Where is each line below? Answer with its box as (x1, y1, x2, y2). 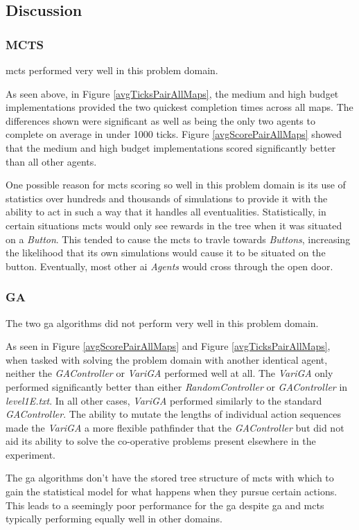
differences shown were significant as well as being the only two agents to (6, 113, 315, 127)
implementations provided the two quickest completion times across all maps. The (6, 100, 353, 114)
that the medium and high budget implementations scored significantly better (6, 140, 336, 154)
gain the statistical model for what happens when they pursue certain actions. (6, 484, 338, 499)
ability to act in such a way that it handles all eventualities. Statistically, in (6, 204, 326, 219)
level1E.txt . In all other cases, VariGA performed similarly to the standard (6, 393, 322, 407)
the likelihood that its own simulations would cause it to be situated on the (6, 245, 326, 260)
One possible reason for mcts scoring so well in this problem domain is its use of (6, 177, 346, 192)
